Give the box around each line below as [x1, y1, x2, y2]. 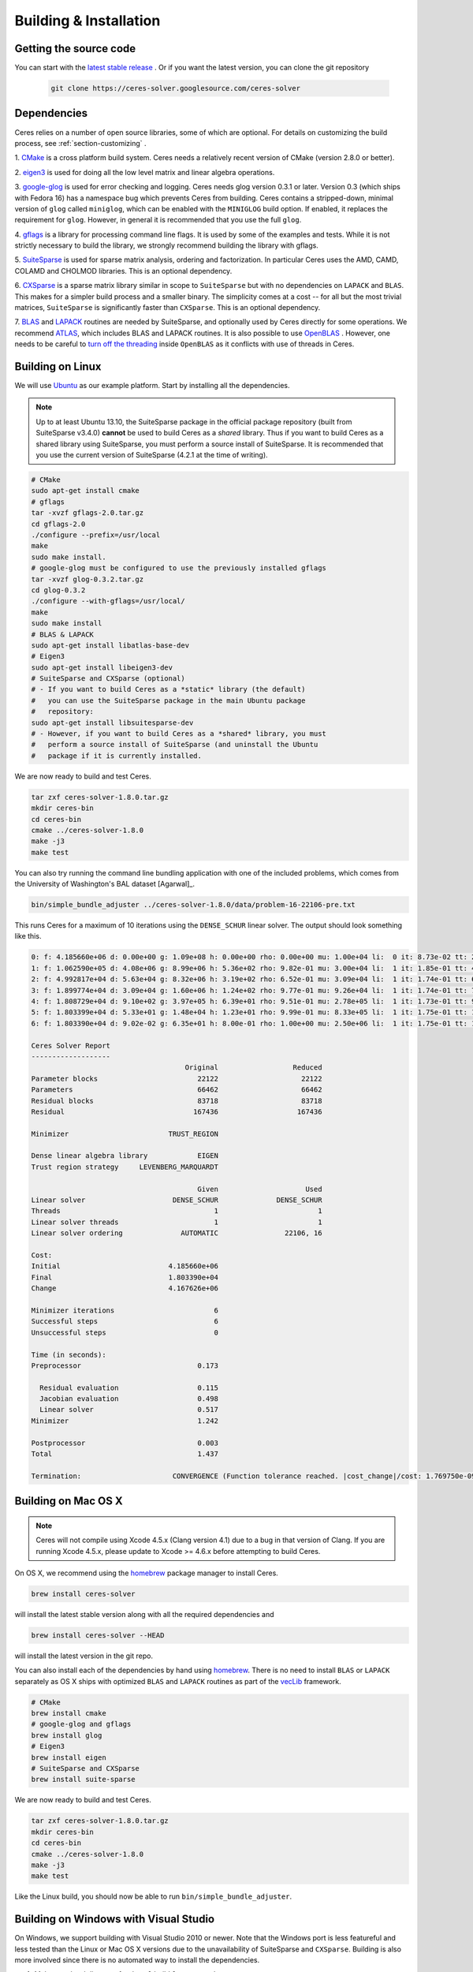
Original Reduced [184, 1063, 322, 1072]
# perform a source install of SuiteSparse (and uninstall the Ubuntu [31, 740, 318, 749]
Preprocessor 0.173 [31, 1361, 218, 1370]
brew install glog [31, 1731, 102, 1739]
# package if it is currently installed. [31, 751, 203, 760]
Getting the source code [14, 42, 136, 55]
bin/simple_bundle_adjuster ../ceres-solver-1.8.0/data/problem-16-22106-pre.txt [31, 900, 356, 909]
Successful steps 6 [31, 1317, 218, 1326]
